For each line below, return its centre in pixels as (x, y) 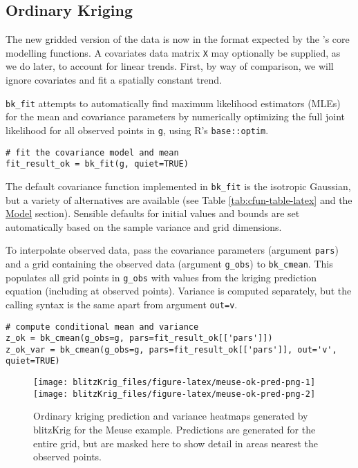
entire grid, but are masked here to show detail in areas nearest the (176, 443)
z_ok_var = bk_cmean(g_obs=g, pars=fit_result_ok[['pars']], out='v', (171, 349)
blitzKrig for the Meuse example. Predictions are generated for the (175, 430)
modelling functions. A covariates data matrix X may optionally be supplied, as (173, 52)
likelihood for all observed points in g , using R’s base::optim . (137, 130)
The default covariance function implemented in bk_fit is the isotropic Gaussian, (178, 186)
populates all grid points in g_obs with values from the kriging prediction (161, 277)
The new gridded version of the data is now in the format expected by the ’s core (178, 39)
